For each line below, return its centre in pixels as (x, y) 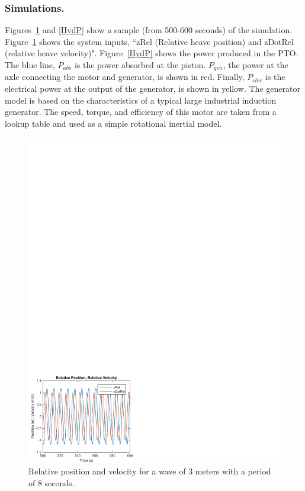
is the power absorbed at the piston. (140, 65)
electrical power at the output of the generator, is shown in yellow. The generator (152, 89)
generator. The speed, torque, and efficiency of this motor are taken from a (141, 112)
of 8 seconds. (52, 482)
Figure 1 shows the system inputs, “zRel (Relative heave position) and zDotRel (149, 41)
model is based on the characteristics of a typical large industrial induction (141, 100)
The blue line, (30, 65)
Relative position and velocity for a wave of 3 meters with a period (150, 471)
